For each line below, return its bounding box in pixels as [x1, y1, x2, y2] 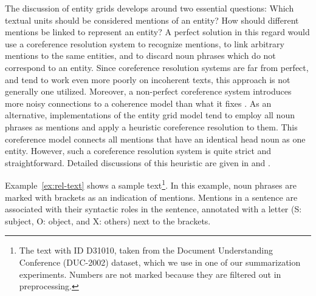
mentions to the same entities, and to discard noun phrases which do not [5, 49, 276, 62]
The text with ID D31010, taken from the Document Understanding [19, 244, 273, 257]
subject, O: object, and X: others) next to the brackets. [5, 214, 211, 227]
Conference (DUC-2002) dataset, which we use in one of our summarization [19, 255, 301, 268]
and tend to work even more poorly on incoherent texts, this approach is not [5, 73, 290, 86]
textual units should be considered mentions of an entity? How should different [5, 13, 299, 26]
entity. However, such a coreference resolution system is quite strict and [5, 144, 272, 157]
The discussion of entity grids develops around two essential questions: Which [5, 2, 294, 14]
